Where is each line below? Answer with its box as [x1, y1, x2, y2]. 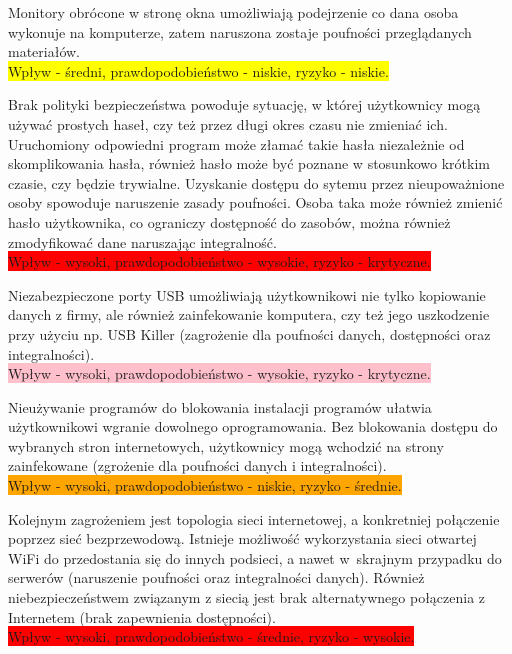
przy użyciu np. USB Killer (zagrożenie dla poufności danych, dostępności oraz [8, 323, 491, 344]
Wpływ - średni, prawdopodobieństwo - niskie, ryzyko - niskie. [8, 60, 389, 81]
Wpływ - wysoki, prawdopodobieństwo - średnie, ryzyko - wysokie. [8, 626, 415, 647]
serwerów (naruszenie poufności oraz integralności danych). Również [8, 567, 425, 588]
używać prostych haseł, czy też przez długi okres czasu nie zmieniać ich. [8, 113, 448, 134]
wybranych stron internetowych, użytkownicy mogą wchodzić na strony [8, 435, 444, 456]
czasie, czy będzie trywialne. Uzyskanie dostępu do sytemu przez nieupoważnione [8, 172, 505, 193]
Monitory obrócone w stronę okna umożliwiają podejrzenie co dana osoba [8, 2, 459, 22]
